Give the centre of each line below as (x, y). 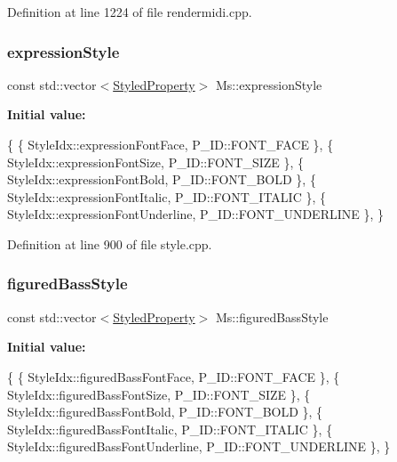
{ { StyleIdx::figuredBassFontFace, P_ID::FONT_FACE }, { (174, 376)
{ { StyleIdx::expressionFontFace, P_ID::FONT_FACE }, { (171, 144)
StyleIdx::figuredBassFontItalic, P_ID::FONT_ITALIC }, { (170, 429)
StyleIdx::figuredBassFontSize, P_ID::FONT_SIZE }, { (159, 394)
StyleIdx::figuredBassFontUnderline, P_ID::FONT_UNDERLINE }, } (199, 446)
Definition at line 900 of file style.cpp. (110, 243)
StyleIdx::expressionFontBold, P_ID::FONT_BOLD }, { (162, 179)
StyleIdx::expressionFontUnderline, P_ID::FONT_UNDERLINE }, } (195, 214)
